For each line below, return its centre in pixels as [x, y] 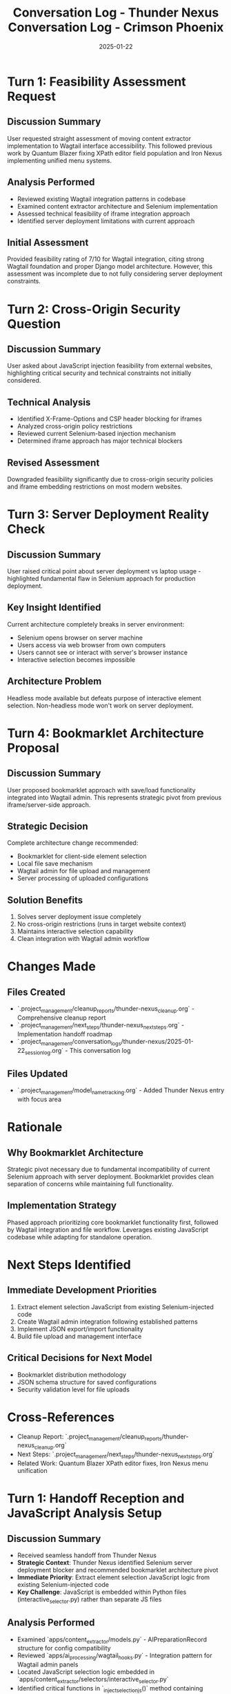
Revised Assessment [53, 463]
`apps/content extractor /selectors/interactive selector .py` [93, 1680]
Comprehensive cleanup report [61, 1018]
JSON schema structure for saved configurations [87, 1382]
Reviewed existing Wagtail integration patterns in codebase [101, 199]
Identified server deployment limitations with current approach [106, 221]
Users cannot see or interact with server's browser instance [102, 652]
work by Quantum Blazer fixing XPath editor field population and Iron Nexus [115, 153]
